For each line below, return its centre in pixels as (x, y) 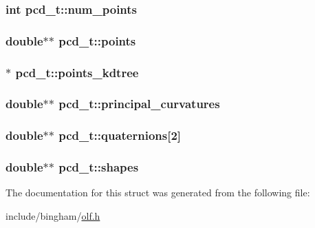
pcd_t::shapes (99, 167)
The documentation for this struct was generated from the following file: (158, 193)
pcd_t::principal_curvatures (139, 104)
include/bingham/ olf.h (53, 216)
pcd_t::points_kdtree (77, 72)
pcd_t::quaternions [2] (120, 135)
